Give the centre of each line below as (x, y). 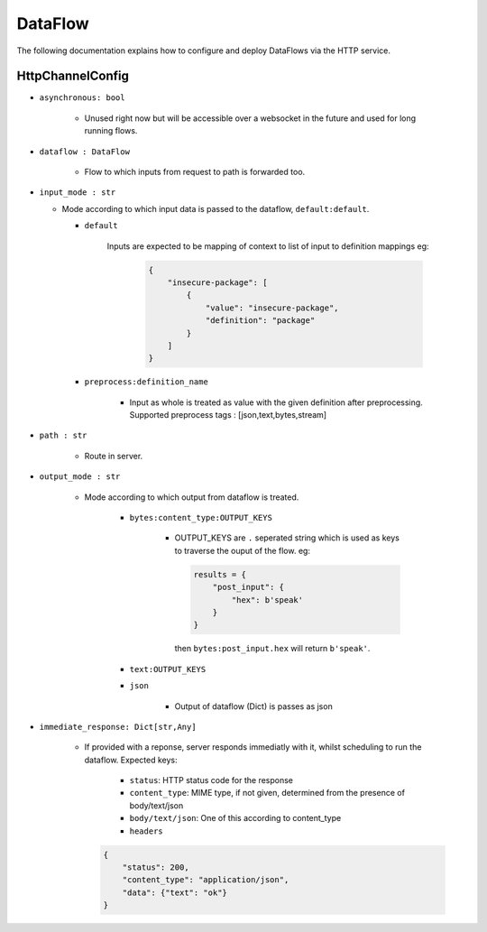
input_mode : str (78, 193)
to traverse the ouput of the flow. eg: (243, 550)
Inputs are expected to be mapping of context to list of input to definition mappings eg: (268, 246)
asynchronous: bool (82, 98)
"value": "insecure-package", (272, 308)
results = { (220, 574)
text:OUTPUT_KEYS (168, 669)
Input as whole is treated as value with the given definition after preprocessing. (276, 402)
